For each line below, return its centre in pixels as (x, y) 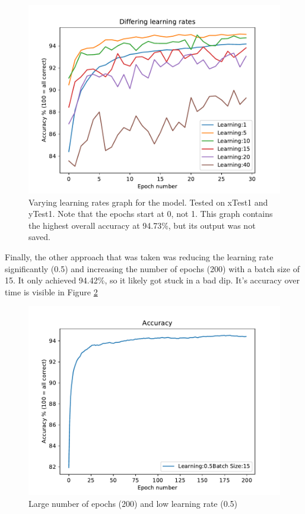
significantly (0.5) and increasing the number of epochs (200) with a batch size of (152, 268)
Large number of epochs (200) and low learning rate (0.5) (133, 503)
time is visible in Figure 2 (51, 291)
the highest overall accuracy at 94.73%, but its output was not (142, 225)
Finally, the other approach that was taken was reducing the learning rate (139, 256)
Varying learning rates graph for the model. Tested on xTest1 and (148, 202)
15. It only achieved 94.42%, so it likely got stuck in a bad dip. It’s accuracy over (152, 280)
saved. (40, 237)
